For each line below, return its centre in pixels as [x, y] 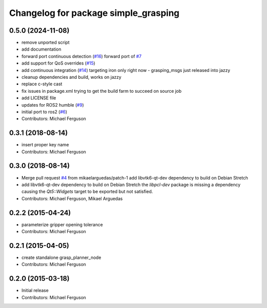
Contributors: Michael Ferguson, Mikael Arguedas [72, 198]
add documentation [42, 49]
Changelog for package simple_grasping [94, 13]
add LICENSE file [39, 98]
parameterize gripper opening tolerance [62, 224]
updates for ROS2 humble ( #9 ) [53, 105]
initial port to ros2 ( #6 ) [44, 112]
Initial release [35, 291]
